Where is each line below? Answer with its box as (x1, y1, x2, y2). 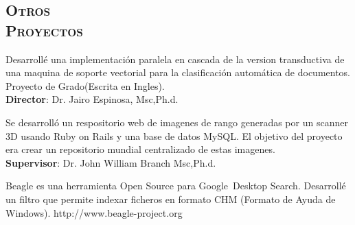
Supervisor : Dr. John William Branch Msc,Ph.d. (5, 155, 216, 169)
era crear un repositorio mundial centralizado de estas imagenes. (5, 142, 275, 156)
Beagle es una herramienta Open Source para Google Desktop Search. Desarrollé (5, 178, 346, 193)
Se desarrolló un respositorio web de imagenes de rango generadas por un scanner (5, 115, 348, 129)
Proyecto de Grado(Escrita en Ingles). (5, 78, 165, 93)
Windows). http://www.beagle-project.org (5, 205, 183, 220)
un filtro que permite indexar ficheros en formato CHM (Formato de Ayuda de (5, 191, 336, 206)
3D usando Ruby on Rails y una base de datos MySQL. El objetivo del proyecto (5, 128, 343, 143)
